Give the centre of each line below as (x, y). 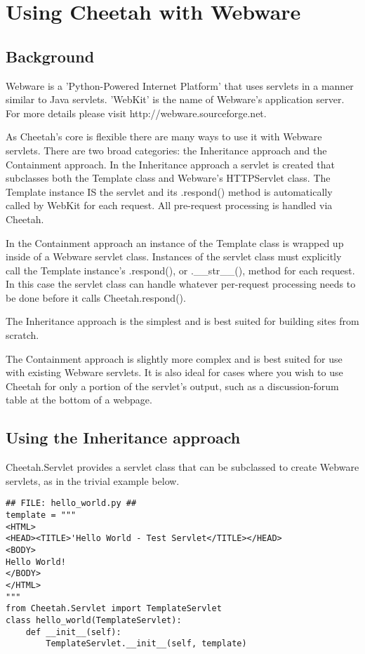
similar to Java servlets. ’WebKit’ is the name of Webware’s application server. (175, 99)
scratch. (22, 335)
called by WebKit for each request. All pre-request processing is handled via (169, 205)
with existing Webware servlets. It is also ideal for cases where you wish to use (174, 372)
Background (50, 56)
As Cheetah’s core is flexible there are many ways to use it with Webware (164, 136)
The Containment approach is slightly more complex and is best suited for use (174, 358)
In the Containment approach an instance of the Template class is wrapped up (175, 242)
